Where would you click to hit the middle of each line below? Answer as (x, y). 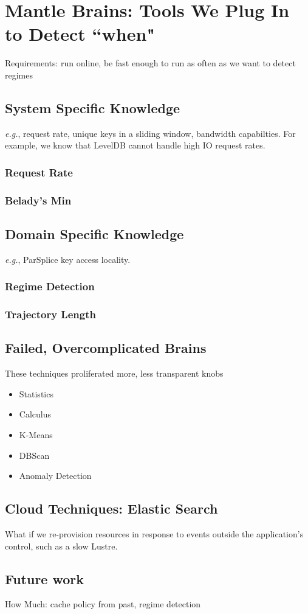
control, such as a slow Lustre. (61, 546)
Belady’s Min (38, 200)
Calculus (35, 414)
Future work (45, 578)
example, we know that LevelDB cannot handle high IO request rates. (135, 145)
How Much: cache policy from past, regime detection (103, 604)
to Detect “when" (80, 34)
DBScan (34, 455)
